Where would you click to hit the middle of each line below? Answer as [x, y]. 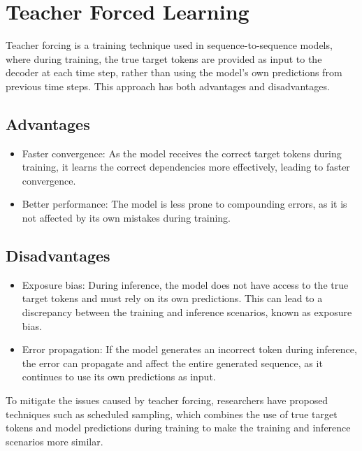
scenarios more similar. [55, 441]
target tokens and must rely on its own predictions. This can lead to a [172, 298]
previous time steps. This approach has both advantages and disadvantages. [168, 86]
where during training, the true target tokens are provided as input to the [164, 58]
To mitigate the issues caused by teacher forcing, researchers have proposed [167, 400]
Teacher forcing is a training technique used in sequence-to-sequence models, [169, 45]
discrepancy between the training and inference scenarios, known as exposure [187, 312]
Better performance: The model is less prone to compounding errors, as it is [184, 204]
